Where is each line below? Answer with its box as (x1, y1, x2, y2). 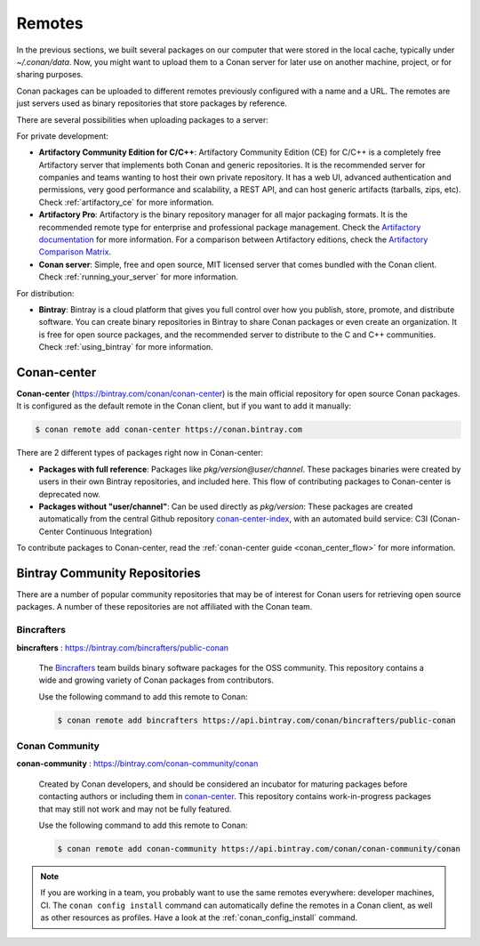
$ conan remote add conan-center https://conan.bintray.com (35, 424, 303, 435)
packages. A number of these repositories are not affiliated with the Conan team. (16, 602, 313, 612)
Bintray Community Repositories (16, 565, 201, 580)
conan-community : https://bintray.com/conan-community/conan (16, 758, 259, 769)
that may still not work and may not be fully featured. (38, 804, 232, 814)
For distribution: (16, 287, 75, 298)
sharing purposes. (16, 69, 84, 80)
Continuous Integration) (65, 526, 153, 537)
